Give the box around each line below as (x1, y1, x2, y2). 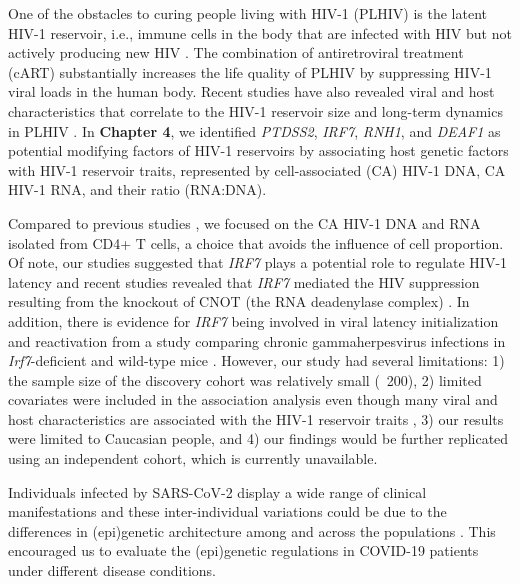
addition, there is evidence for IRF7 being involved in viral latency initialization (8, 310, 499, 331)
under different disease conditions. (8, 560, 216, 581)
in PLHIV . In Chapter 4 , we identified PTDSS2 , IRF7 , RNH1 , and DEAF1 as (8, 120, 501, 141)
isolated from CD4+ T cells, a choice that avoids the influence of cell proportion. (8, 232, 504, 253)
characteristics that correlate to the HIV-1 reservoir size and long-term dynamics (8, 100, 503, 121)
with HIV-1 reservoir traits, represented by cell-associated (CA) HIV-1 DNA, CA (8, 159, 506, 180)
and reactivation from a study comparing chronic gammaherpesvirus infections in (8, 330, 506, 351)
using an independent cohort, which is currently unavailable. (8, 448, 378, 469)
